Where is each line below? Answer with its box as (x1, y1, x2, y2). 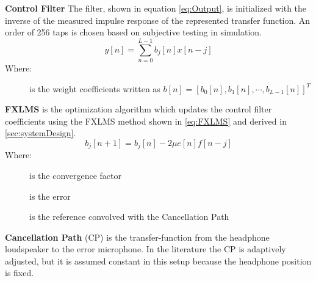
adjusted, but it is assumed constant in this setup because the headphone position (5, 254, 312, 267)
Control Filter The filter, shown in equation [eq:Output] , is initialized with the (5, 2, 307, 14)
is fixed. (5, 266, 34, 279)
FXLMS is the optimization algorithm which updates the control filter (5, 103, 272, 115)
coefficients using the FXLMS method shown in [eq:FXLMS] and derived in (5, 114, 287, 127)
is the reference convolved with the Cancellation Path (29, 210, 229, 223)
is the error (29, 189, 71, 202)
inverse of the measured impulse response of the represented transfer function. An (5, 13, 311, 26)
